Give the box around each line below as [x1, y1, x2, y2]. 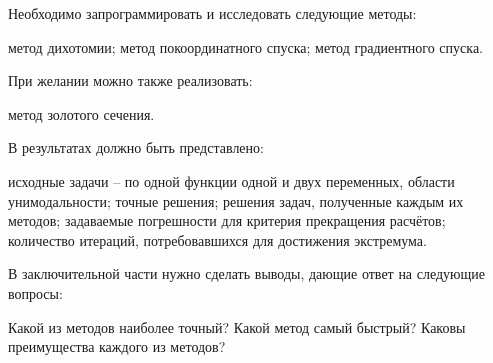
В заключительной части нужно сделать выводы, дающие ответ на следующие [8, 263, 486, 284]
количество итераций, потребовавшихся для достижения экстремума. [8, 229, 427, 250]
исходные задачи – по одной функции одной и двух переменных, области [8, 170, 455, 191]
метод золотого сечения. [8, 103, 155, 124]
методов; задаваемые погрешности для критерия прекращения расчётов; [8, 210, 446, 231]
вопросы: [8, 282, 63, 303]
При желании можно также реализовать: [8, 70, 253, 91]
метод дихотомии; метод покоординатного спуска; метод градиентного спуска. [8, 36, 483, 57]
